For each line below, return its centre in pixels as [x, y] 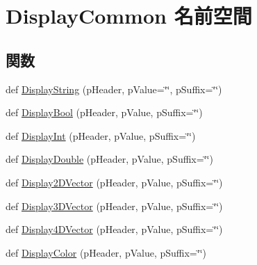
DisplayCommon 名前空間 [129, 16]
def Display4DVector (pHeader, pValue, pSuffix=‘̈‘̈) [114, 229]
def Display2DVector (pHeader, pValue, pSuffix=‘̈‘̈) [114, 182]
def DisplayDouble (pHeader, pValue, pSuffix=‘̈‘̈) [109, 159]
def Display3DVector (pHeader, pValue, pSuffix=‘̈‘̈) [114, 206]
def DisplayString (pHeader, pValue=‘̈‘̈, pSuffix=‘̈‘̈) [114, 89]
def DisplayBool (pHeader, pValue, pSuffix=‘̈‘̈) [104, 112]
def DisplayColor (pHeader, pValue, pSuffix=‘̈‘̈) [106, 252]
